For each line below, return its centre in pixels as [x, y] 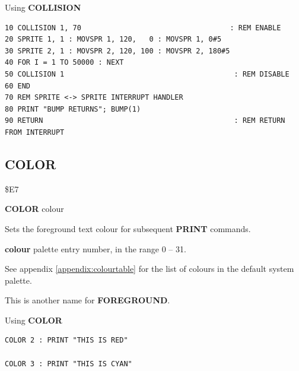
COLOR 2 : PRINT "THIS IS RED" [66, 340]
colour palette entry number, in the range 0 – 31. [96, 248]
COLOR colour [34, 209]
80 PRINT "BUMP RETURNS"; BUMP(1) [73, 109]
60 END [18, 86]
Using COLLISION [43, 7]
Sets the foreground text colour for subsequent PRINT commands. [128, 228]
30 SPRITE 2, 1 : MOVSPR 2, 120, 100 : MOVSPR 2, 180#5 [117, 51]
